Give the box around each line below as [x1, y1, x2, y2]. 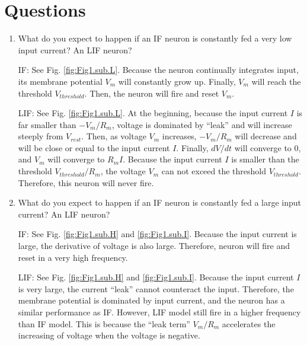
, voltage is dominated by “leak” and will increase [111, 118, 292, 130]
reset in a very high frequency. [18, 251, 128, 263]
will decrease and [235, 130, 297, 142]
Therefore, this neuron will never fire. [18, 176, 154, 189]
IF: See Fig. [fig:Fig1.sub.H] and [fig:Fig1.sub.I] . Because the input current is [18, 228, 297, 240]
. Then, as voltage [81, 130, 146, 142]
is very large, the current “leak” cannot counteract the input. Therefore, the [18, 282, 294, 295]
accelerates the [222, 317, 276, 330]
